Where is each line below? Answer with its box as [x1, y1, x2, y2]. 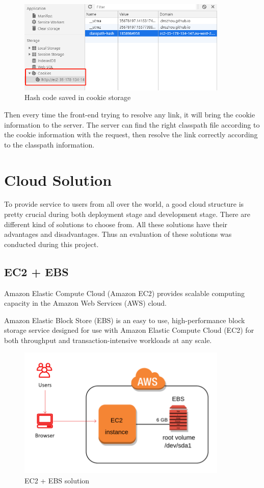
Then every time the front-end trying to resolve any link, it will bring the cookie [4, 109, 255, 119]
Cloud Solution [4, 169, 112, 190]
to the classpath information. [4, 139, 95, 150]
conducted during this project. [4, 238, 99, 249]
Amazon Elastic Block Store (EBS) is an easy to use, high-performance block [4, 314, 245, 325]
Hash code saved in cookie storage [24, 92, 131, 103]
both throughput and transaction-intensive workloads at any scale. [4, 335, 212, 346]
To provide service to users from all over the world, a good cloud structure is [4, 199, 244, 209]
